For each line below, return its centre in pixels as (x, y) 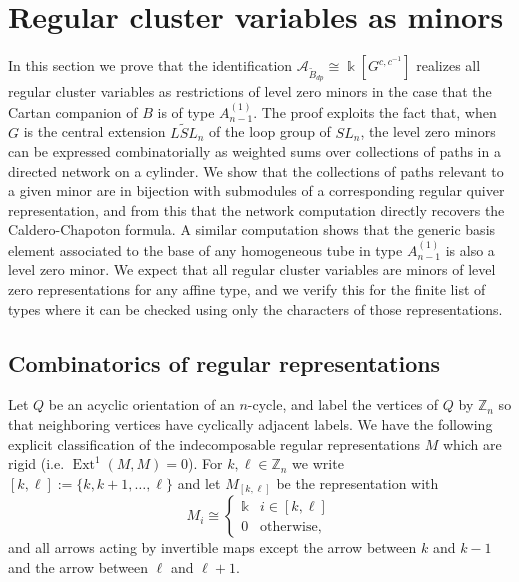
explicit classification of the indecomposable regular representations (214, 443)
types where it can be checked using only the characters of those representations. (255, 308)
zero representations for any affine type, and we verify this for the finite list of (247, 289)
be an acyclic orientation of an (141, 404)
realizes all (448, 65)
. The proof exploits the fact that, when (375, 111)
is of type (186, 111)
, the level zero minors (428, 131)
